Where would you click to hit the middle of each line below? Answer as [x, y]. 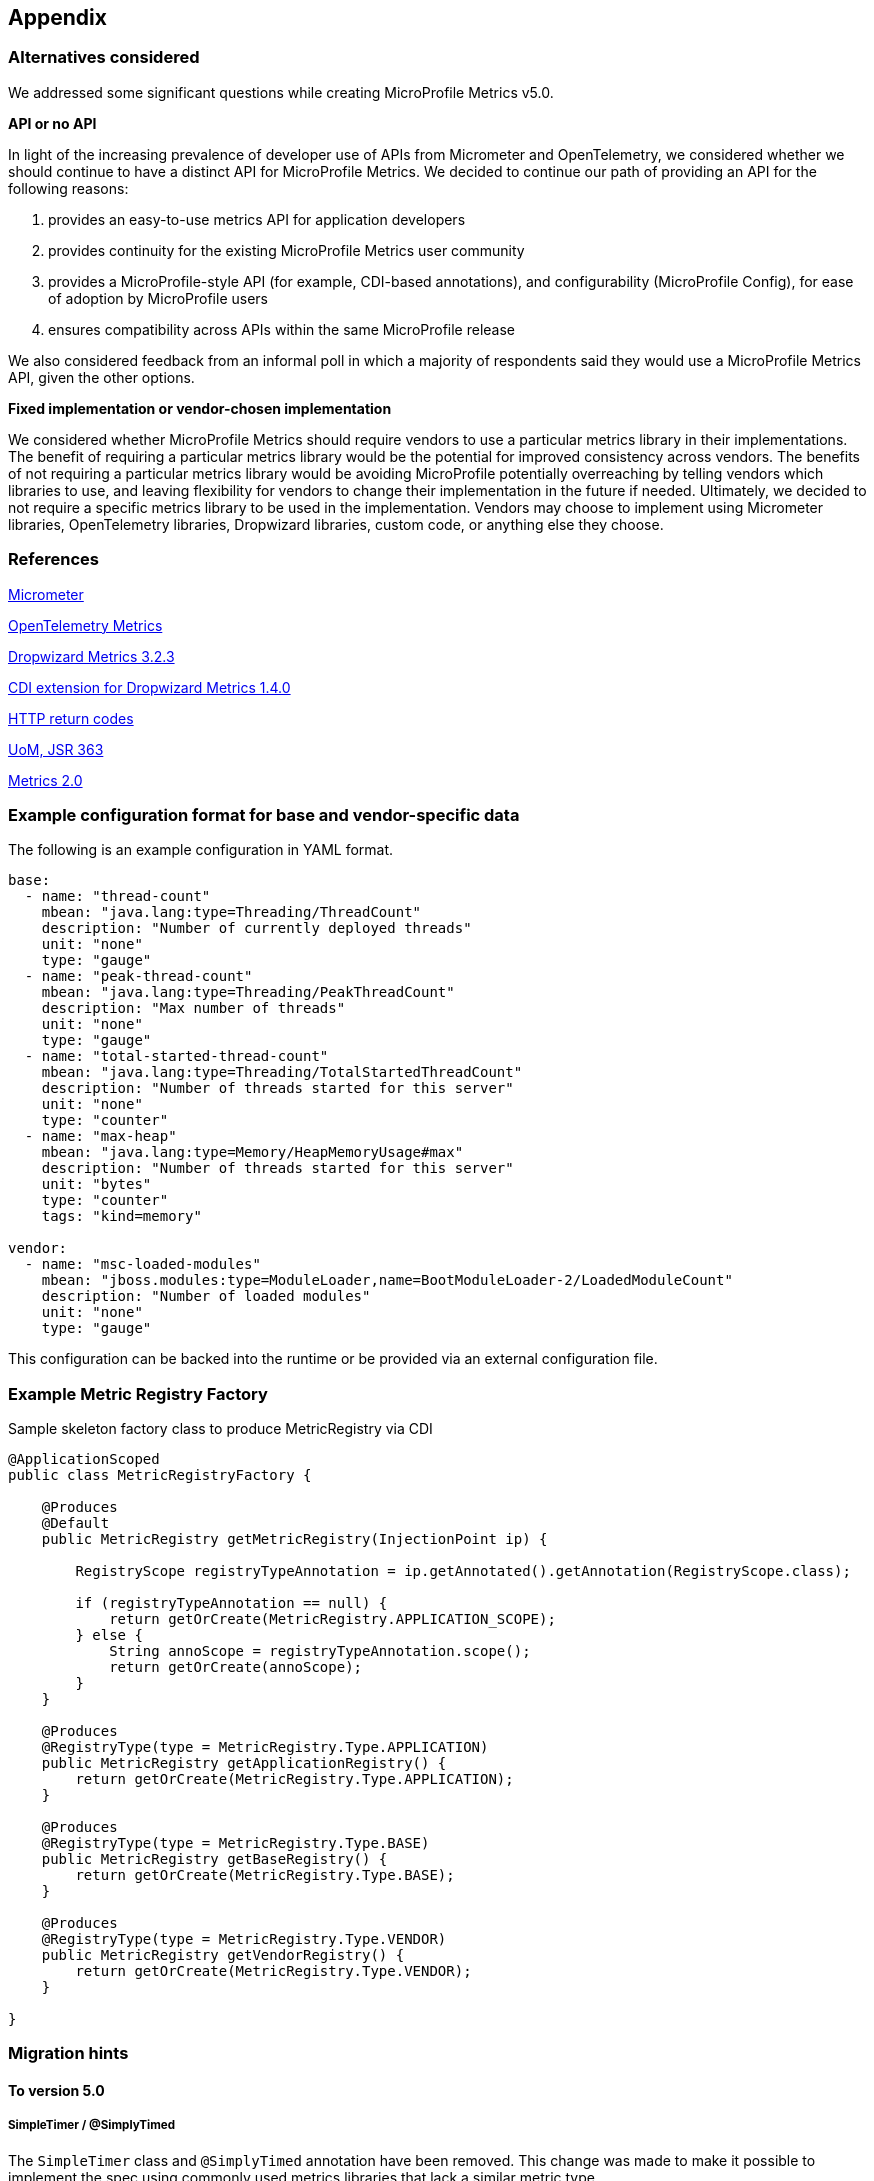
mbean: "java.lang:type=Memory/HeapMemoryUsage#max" [252, 1152]
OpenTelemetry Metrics [85, 625]
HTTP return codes [71, 718]
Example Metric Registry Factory [138, 1393]
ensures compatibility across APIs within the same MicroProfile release [282, 329]
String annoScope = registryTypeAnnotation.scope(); [320, 1651]
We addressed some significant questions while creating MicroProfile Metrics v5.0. [281, 92]
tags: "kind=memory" [121, 1216]
